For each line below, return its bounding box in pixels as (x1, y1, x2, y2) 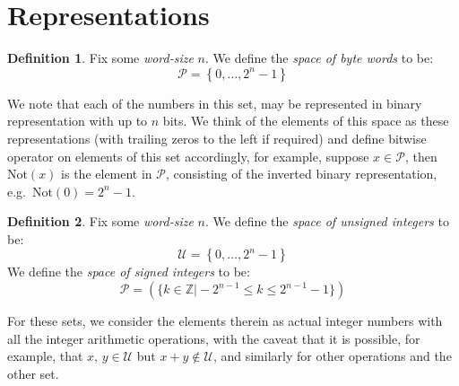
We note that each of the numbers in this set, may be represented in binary (7, 93, 422, 112)
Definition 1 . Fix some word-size (7, 48, 194, 67)
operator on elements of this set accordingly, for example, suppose (7, 146, 369, 165)
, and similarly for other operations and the (212, 347, 452, 365)
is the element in (61, 164, 152, 183)
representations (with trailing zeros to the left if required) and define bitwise (7, 128, 427, 147)
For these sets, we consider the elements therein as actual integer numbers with (7, 311, 443, 330)
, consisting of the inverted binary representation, (166, 164, 437, 183)
